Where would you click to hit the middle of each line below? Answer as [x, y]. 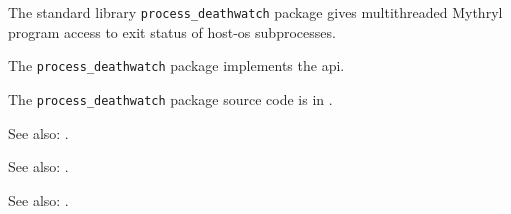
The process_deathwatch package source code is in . [170, 98]
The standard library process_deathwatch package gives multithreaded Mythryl [255, 12]
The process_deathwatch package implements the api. [176, 65]
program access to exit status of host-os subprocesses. [172, 31]
